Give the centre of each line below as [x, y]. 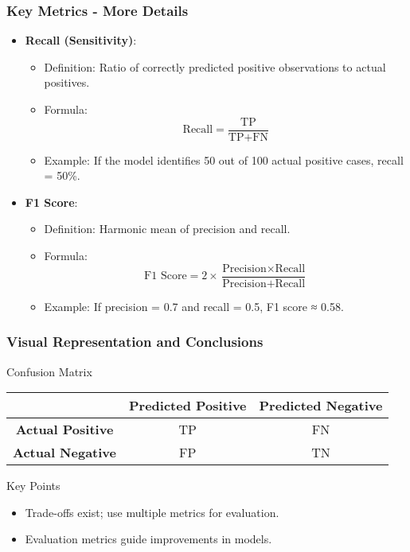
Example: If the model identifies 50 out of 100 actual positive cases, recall [224, 159]
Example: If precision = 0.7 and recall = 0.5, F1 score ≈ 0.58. [194, 306]
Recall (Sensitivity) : [81, 40]
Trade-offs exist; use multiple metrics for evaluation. [152, 512]
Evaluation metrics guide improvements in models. [148, 539]
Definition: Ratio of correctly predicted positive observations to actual [215, 66]
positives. [67, 82]
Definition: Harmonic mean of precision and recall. [167, 229]
